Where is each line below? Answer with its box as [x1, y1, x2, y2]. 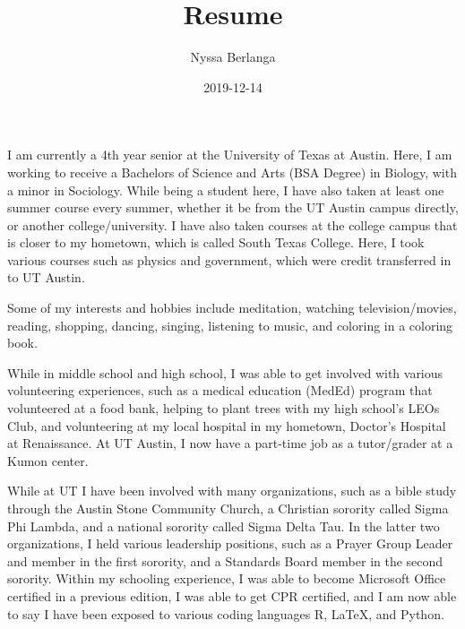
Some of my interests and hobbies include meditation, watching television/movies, [7, 298, 457, 317]
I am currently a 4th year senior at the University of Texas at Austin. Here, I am [7, 145, 452, 164]
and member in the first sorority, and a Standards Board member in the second [7, 551, 443, 570]
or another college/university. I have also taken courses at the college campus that [7, 215, 458, 234]
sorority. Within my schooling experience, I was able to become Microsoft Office [7, 569, 446, 588]
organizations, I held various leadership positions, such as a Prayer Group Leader [7, 534, 453, 553]
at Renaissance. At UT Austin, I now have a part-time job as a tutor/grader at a [7, 434, 453, 452]
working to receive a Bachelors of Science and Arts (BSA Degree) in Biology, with [7, 162, 457, 181]
